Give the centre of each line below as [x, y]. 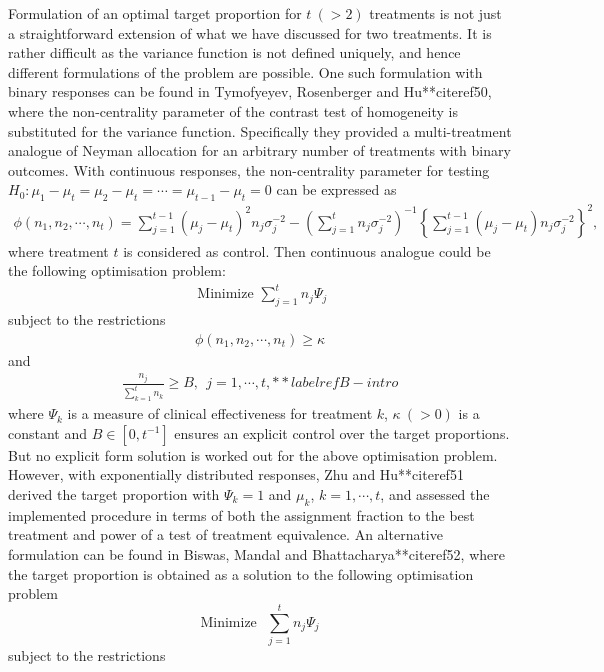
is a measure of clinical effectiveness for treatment [220, 413]
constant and [48, 432]
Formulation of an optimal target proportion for [155, 13]
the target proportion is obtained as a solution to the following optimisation [241, 573]
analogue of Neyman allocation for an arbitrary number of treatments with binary [259, 150]
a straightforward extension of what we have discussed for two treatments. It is [250, 32]
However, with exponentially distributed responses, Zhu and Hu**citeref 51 [236, 474]
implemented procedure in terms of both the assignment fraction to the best [241, 514]
